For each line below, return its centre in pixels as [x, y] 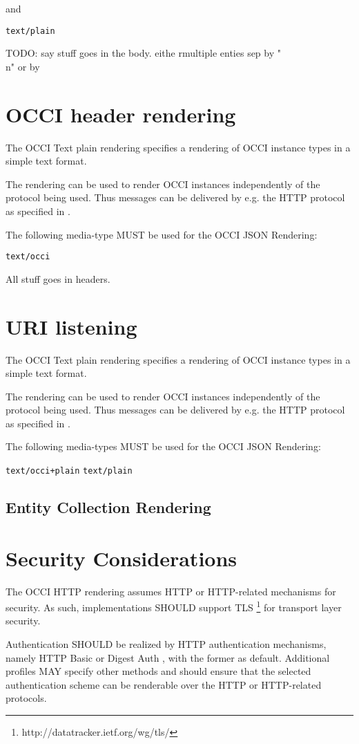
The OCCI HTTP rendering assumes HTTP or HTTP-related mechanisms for [171, 591]
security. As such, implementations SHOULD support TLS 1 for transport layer [174, 606]
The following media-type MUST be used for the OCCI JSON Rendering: [162, 234]
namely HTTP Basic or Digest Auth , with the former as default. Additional [168, 657]
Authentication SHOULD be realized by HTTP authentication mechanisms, [166, 644]
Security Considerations [122, 558]
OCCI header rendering [121, 114]
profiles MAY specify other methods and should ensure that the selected [158, 671]
